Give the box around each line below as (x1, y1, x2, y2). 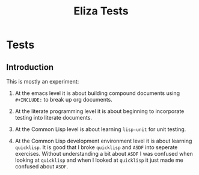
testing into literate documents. (14, 114, 92, 121)
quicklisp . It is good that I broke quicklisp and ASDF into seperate (14, 144, 178, 151)
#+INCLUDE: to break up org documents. (14, 96, 113, 103)
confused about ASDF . (14, 163, 69, 170)
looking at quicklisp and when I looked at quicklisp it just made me (14, 156, 183, 164)
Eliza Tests (73, 4, 129, 18)
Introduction (6, 62, 54, 72)
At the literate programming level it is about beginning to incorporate (14, 108, 185, 115)
